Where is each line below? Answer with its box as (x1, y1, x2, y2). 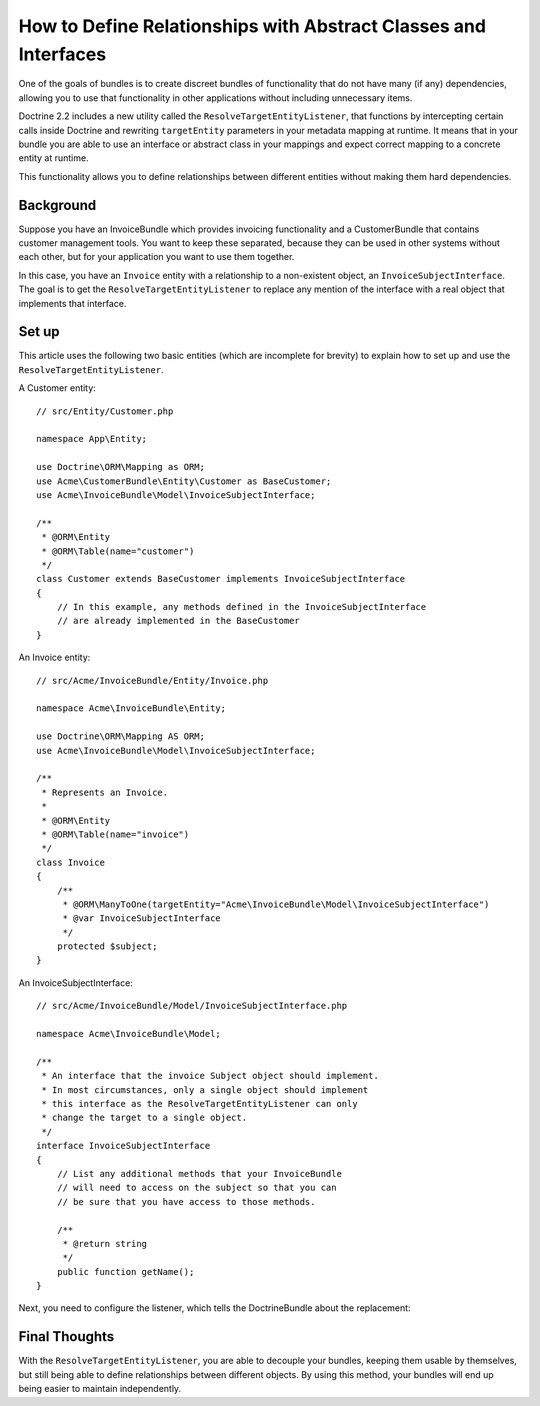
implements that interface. (18, 297, 127, 309)
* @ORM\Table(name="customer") (41, 545, 195, 557)
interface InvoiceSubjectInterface (36, 1140, 211, 1152)
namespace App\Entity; (36, 433, 148, 445)
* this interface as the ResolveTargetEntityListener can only (41, 1098, 359, 1109)
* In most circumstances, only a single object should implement (41, 1084, 369, 1095)
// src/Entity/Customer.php (36, 405, 174, 417)
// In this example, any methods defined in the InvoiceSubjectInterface (56, 601, 427, 613)
